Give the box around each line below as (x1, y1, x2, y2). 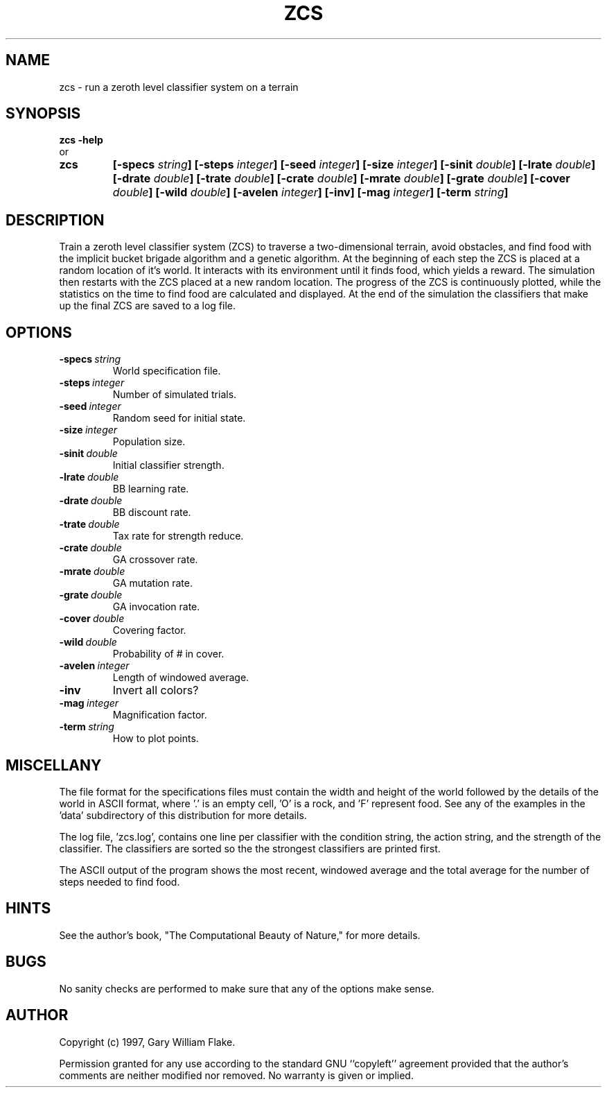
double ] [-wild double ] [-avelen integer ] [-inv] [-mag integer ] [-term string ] (112, 185, 509, 200)
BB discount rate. (112, 506, 191, 519)
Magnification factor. (112, 709, 207, 721)
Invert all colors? (112, 683, 199, 698)
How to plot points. (112, 732, 199, 745)
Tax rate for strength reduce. (112, 530, 244, 542)
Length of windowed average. (112, 671, 249, 684)
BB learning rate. (112, 483, 189, 495)
